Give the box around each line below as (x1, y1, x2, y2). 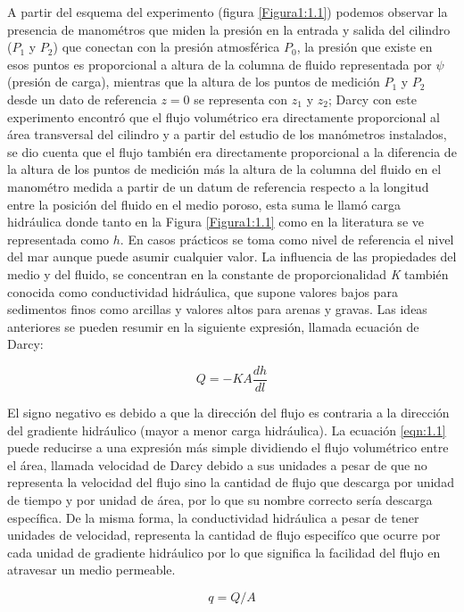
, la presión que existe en (296, 37, 433, 56)
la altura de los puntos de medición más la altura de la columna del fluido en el (7, 160, 442, 178)
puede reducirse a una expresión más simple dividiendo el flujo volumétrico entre (7, 438, 449, 457)
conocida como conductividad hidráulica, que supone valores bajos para (7, 282, 398, 301)
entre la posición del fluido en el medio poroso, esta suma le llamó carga (7, 194, 401, 213)
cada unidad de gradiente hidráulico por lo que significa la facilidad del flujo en (7, 542, 441, 561)
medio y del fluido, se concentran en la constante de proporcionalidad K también (7, 264, 449, 283)
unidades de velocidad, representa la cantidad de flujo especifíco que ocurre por (7, 525, 441, 544)
